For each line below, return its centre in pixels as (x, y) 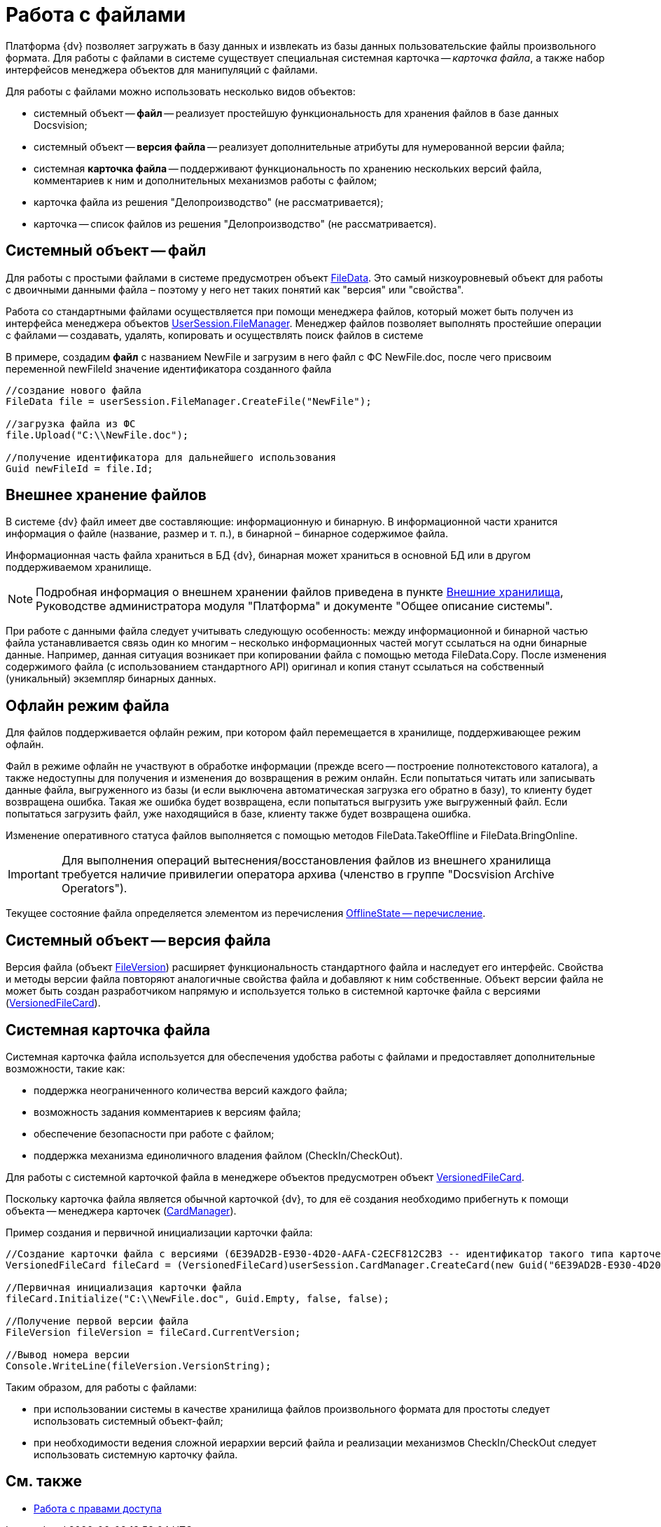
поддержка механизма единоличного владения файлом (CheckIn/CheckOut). (218, 1155)
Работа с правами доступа (98, 1508)
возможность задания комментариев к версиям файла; (167, 1112)
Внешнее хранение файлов (106, 495)
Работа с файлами (96, 15)
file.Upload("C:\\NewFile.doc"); (97, 435)
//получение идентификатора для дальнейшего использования (171, 457)
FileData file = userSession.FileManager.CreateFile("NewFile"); (189, 401)
